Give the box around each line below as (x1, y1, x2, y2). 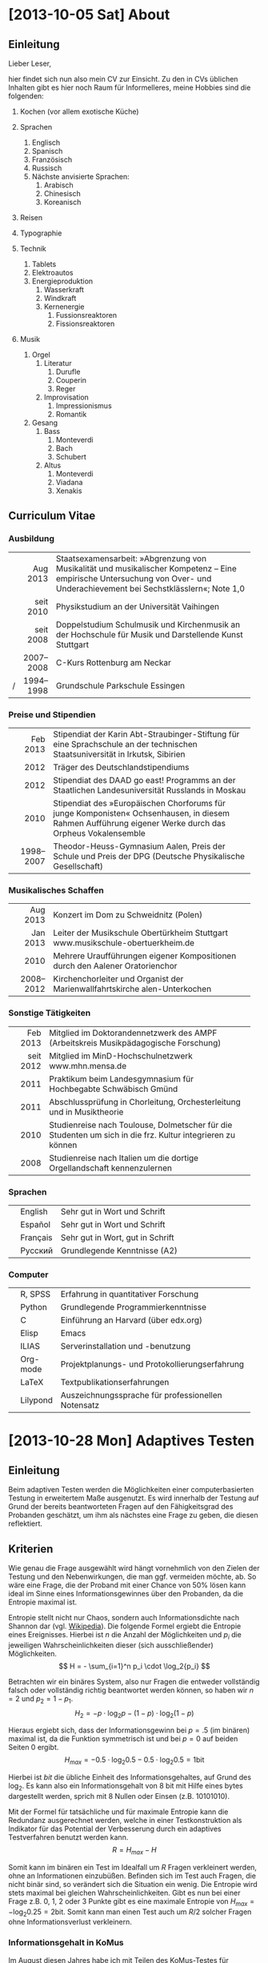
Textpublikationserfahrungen (60, 1377, 170, 1388)
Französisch (31, 155, 73, 164)
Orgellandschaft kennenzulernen (49, 1162, 172, 1174)
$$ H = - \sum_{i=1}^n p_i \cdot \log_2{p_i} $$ (58, 1661, 210, 1671)
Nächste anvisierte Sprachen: (31, 172, 130, 181)
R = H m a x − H (111, 1845, 158, 1857)
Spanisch (31, 147, 63, 155)
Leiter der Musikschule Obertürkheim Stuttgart (53, 927, 228, 938)
